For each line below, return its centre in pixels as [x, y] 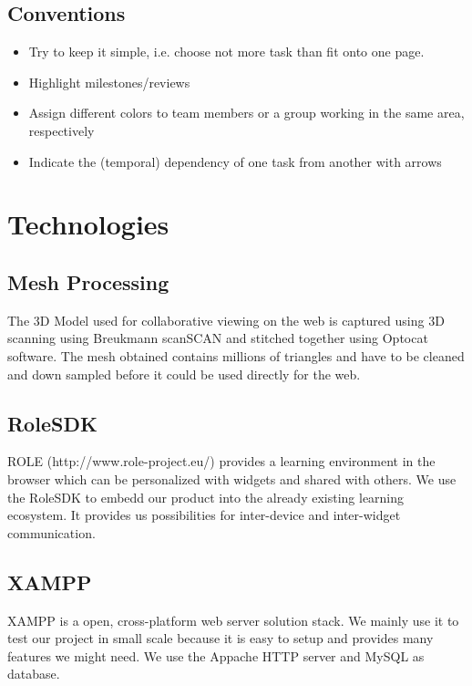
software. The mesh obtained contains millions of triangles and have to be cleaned [236, 355]
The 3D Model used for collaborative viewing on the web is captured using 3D [226, 320]
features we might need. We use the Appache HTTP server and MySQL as [216, 655]
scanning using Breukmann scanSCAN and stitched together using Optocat [218, 338]
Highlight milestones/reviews [109, 82]
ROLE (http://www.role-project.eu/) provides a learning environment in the [221, 461]
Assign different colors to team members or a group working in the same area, [246, 113]
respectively [62, 130]
